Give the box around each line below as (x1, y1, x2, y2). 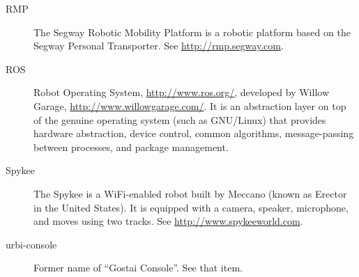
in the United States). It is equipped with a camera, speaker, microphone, (33, 200, 349, 214)
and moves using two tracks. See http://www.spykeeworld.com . (33, 214, 303, 228)
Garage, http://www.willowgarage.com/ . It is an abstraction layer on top (33, 98, 346, 113)
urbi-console (6, 237, 57, 251)
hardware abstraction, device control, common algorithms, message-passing (33, 126, 354, 141)
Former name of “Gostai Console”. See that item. (33, 260, 243, 275)
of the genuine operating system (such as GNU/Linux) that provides (33, 112, 326, 127)
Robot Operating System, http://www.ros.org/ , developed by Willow (33, 85, 330, 100)
